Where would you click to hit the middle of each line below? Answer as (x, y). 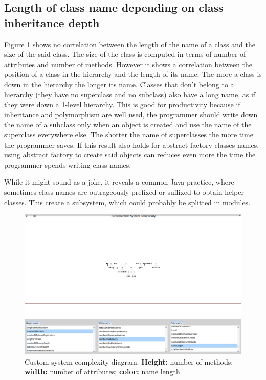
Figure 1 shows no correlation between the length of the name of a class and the (130, 44)
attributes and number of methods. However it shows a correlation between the (128, 64)
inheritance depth (52, 22)
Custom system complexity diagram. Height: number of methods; (129, 361)
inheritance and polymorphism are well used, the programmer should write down (131, 114)
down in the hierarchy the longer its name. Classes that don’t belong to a (119, 84)
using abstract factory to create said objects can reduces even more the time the (130, 155)
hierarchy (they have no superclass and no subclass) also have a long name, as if (130, 94)
